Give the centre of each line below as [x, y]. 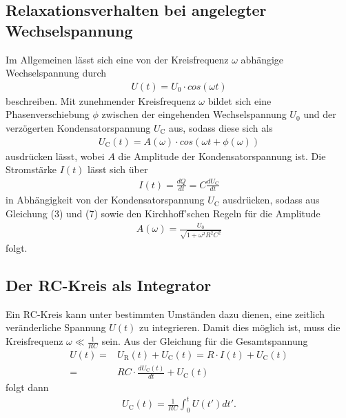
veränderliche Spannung [56, 327]
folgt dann [27, 387]
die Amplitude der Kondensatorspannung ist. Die [222, 156]
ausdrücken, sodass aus [271, 200]
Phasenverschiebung [48, 114]
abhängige [262, 59]
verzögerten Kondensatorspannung [78, 128]
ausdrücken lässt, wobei [55, 156]
